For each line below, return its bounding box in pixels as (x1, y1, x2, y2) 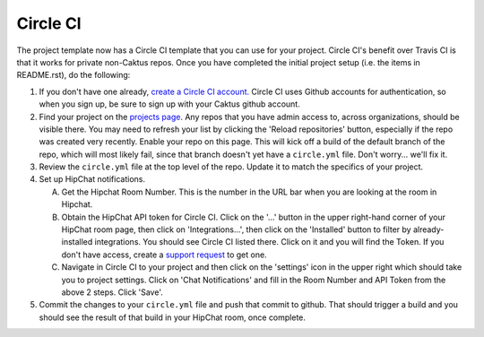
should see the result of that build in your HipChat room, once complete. (39, 312, 307, 323)
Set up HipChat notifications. (39, 174, 145, 185)
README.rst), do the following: (16, 70, 131, 81)
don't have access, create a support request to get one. (61, 249, 268, 260)
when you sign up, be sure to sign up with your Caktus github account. (39, 99, 300, 109)
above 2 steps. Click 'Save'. (61, 287, 163, 298)
